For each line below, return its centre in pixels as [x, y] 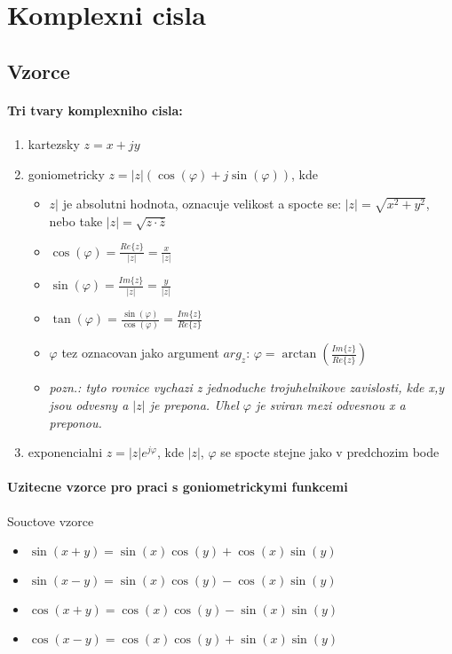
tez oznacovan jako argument [140, 353]
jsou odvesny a [89, 405]
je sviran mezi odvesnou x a [330, 405]
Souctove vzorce [51, 520]
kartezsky [54, 143]
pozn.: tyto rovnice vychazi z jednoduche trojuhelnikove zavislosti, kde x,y [247, 387]
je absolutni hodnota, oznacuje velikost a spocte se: [202, 204]
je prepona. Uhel [194, 405]
